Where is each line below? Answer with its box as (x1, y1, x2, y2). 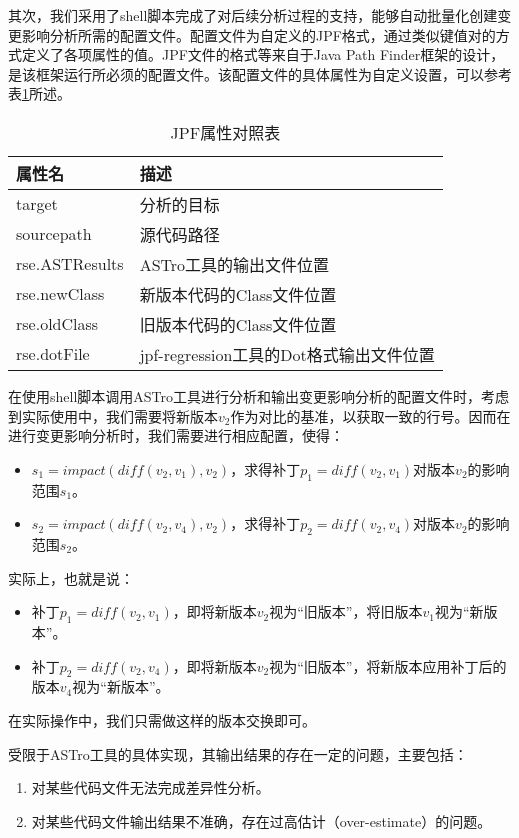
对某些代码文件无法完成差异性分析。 (31, 777, 270, 798)
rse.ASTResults (16, 252, 124, 276)
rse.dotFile (16, 342, 90, 366)
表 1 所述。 (8, 83, 71, 104)
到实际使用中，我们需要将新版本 (8, 405, 218, 426)
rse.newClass (16, 282, 105, 306)
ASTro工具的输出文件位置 (139, 252, 330, 276)
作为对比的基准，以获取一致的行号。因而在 (230, 405, 511, 426)
